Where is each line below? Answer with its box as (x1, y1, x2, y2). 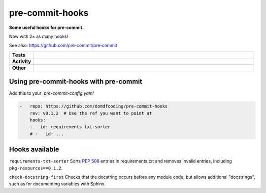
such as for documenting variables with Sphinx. (9, 181, 106, 187)
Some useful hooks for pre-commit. (9, 25, 84, 30)
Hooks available (9, 145, 59, 154)
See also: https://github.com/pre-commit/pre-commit (9, 42, 118, 49)
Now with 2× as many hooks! (9, 33, 68, 39)
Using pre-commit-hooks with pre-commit (9, 78, 142, 86)
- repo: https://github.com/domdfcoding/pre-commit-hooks (19, 104, 168, 109)
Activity (12, 58, 32, 65)
